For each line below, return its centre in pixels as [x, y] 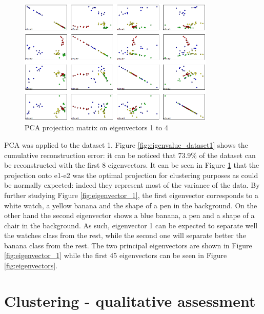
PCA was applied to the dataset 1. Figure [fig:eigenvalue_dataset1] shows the [126, 144]
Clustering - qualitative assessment [130, 300]
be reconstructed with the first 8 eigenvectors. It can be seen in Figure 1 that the [132, 165]
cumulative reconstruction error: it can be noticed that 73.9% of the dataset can [130, 155]
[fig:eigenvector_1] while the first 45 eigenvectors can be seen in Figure [116, 255]
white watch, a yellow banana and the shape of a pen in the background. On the [131, 205]
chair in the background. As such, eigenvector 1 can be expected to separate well [131, 225]
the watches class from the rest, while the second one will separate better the [125, 235]
